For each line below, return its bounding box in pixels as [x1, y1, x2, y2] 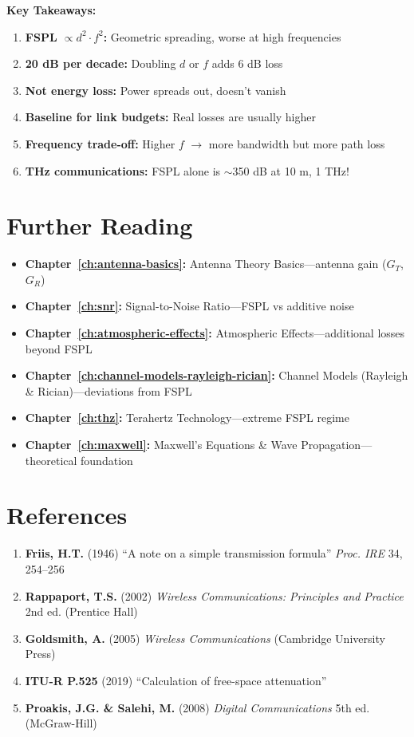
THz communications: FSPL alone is [25, 162, 221, 179]
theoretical [25, 451, 77, 468]
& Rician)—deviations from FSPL [25, 382, 192, 399]
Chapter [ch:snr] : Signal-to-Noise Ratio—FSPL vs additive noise [25, 298, 354, 314]
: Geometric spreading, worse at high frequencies [103, 28, 341, 45]
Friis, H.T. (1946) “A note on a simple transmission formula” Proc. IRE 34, [25, 545, 403, 562]
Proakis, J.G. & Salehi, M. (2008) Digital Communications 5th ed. [25, 699, 370, 715]
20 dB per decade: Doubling [25, 55, 176, 72]
